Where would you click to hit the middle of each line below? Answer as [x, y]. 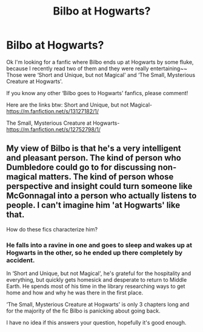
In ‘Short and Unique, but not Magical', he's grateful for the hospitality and [99, 273]
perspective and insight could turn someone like [99, 186]
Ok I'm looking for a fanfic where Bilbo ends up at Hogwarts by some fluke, [100, 62]
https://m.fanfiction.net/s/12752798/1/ [54, 129]
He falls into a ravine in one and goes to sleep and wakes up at [99, 245]
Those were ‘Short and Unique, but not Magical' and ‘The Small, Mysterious [101, 75]
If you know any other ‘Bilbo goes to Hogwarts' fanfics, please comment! [97, 93]
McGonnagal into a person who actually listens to [101, 196]
